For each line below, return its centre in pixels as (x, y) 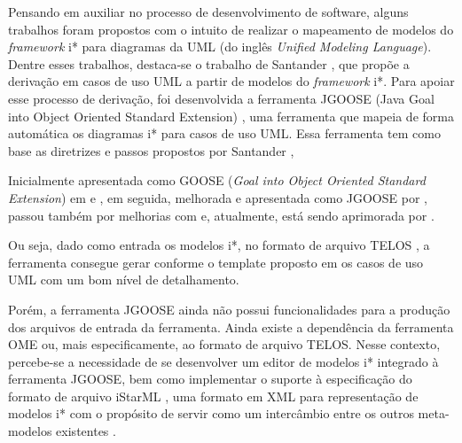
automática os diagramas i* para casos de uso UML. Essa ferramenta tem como (224, 133)
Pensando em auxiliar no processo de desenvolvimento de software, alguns (208, 12)
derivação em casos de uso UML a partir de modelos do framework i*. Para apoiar (231, 81)
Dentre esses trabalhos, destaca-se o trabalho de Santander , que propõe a (209, 63)
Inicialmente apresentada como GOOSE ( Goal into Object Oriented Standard (217, 180)
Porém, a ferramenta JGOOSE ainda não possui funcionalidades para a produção (229, 309)
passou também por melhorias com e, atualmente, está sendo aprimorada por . (221, 215)
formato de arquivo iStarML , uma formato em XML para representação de (213, 396)
